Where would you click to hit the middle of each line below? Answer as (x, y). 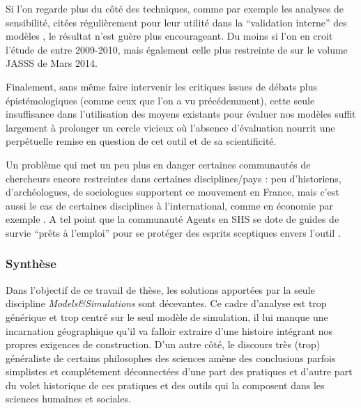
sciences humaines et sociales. (68, 399)
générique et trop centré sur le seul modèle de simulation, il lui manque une (167, 316)
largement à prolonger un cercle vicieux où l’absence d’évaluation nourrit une (170, 127)
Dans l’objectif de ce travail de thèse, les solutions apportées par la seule (160, 289)
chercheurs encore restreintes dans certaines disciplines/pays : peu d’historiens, (174, 178)
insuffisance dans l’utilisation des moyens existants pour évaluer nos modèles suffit (181, 114)
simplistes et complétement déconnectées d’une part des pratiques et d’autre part (179, 371)
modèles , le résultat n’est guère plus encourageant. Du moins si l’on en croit (169, 36)
